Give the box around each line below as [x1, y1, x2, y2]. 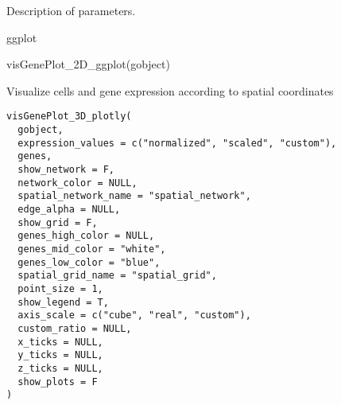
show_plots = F [17, 376, 98, 387]
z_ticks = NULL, [17, 362, 103, 374]
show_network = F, [17, 164, 115, 175]
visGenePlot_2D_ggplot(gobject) [6, 56, 170, 72]
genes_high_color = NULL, [17, 230, 155, 242]
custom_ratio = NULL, [17, 322, 132, 334]
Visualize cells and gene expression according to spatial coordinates [6, 82, 334, 99]
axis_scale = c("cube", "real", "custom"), [17, 310, 251, 321]
